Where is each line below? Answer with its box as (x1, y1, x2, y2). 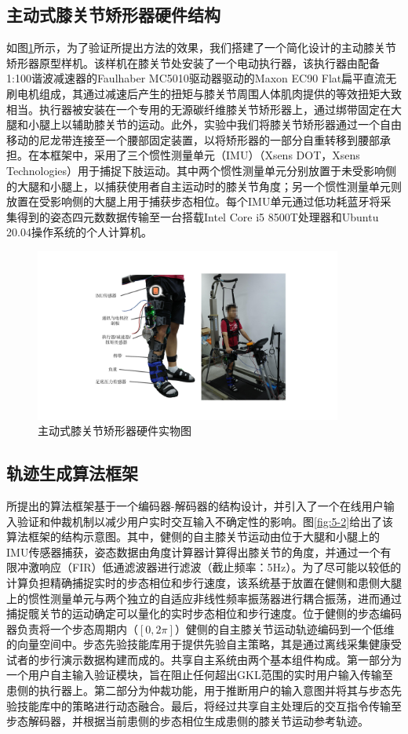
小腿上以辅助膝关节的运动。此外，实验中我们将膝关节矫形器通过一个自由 (27, 116, 402, 133)
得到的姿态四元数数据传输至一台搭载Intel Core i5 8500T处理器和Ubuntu (16, 208, 379, 225)
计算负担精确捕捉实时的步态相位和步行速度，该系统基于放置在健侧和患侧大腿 (6, 574, 402, 590)
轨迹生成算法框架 (6, 461, 138, 485)
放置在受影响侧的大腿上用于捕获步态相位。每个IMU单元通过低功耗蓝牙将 (6, 193, 381, 210)
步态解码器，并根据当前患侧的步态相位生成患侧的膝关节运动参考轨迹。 (6, 713, 369, 729)
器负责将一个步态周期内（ (6, 620, 138, 637)
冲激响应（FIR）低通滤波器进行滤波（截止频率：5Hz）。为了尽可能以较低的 (16, 559, 402, 575)
